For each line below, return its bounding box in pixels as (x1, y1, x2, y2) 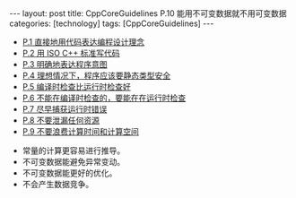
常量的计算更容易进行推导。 (22, 145, 126, 156)
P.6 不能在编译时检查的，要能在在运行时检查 (22, 92, 187, 103)
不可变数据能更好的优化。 (22, 168, 118, 178)
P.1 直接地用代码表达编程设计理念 (22, 37, 145, 47)
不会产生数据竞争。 (22, 179, 94, 189)
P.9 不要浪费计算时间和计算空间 (22, 126, 139, 136)
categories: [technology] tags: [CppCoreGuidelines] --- (9, 18, 214, 29)
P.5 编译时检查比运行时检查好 (22, 82, 132, 91)
